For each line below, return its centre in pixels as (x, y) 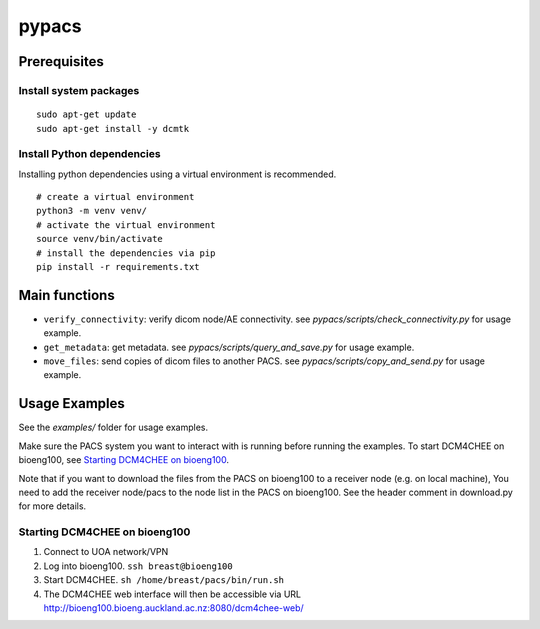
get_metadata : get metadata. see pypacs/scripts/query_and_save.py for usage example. (229, 347)
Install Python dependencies (89, 154)
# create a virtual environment (115, 197)
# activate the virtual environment (126, 224)
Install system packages (79, 90)
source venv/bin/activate (100, 239)
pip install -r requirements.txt (118, 266)
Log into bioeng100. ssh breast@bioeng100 (138, 566)
